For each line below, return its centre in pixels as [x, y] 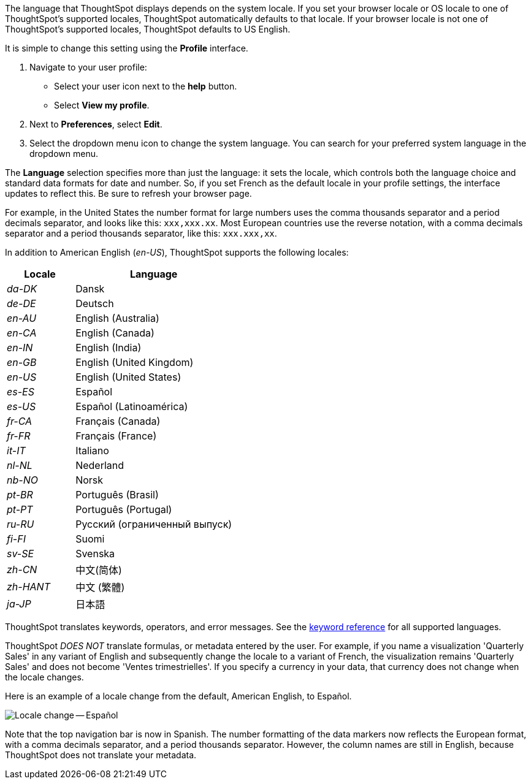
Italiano [92, 451]
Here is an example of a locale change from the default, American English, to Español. [178, 696]
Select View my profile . [102, 105]
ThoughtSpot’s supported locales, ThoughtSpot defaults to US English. [148, 29]
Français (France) [116, 436]
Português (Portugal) [124, 509]
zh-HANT [29, 587]
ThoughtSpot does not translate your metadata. [101, 755]
